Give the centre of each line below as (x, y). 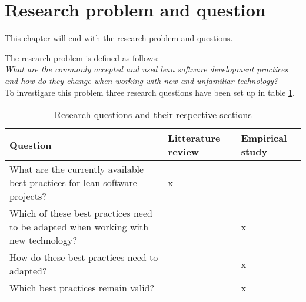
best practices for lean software (73, 183)
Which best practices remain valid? (82, 288)
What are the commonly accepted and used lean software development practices (147, 69)
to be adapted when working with (79, 227)
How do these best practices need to (84, 257)
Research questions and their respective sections (153, 115)
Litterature (194, 138)
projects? (28, 196)
